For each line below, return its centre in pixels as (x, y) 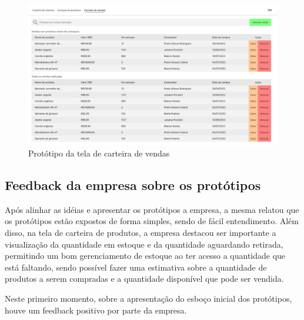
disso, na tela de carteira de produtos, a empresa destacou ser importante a (141, 233)
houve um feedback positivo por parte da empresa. (96, 310)
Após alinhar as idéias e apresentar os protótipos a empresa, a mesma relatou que (152, 209)
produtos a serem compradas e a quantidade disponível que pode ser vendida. (144, 279)
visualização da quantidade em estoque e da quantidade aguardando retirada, (144, 244)
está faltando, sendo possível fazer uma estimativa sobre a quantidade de (136, 267)
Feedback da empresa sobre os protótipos (133, 185)
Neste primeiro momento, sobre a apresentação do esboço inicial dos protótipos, (148, 299)
